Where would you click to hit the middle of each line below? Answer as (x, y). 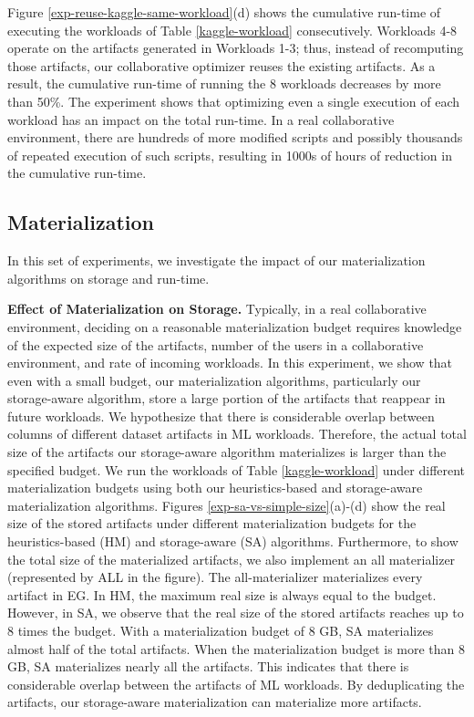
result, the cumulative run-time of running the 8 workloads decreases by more (224, 83)
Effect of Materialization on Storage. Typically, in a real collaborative (217, 309)
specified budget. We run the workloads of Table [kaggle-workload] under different (237, 469)
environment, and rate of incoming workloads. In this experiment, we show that (230, 363)
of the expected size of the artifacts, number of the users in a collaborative (216, 344)
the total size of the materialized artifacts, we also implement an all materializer (232, 559)
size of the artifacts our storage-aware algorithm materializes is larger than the (227, 452)
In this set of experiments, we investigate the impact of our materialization (216, 260)
